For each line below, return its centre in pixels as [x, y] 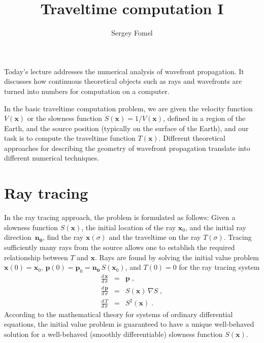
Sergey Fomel [132, 33]
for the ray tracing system [219, 267]
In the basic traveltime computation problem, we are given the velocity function [128, 108]
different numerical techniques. [52, 158]
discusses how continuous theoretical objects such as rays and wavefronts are [123, 81]
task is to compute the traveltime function [70, 138]
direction [18, 237]
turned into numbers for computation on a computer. [87, 91]
